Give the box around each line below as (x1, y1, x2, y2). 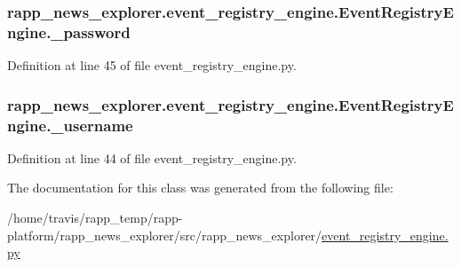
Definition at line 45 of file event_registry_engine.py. (7, 56, 297, 75)
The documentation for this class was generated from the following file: (7, 178, 393, 197)
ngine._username (7, 114, 133, 136)
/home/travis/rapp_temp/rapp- (7, 208, 183, 227)
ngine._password (7, 20, 131, 43)
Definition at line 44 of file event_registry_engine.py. (7, 148, 297, 167)
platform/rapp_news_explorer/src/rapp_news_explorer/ (7, 225, 322, 244)
